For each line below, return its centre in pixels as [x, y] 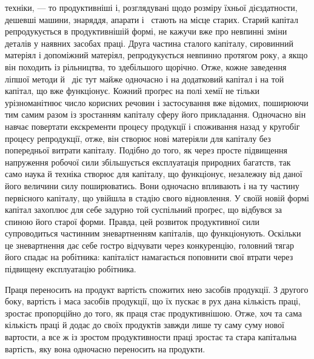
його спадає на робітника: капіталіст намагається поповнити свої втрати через [149, 257]
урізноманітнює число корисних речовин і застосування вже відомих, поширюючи [157, 102]
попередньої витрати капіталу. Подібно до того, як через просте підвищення [146, 150]
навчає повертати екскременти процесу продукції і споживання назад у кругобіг [152, 126]
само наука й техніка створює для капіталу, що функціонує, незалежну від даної [154, 174]
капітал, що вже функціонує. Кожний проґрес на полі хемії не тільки [132, 91]
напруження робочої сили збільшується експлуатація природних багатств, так [148, 162]
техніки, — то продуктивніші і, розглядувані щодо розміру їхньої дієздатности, [151, 7]
